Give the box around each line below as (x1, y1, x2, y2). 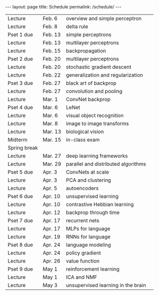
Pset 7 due (7, 217, 33, 224)
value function (66, 258, 100, 264)
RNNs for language (66, 233, 111, 240)
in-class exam (66, 136, 100, 143)
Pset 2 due (7, 56, 33, 62)
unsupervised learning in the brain (66, 282, 146, 289)
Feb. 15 (42, 47, 61, 54)
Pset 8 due (7, 241, 33, 248)
